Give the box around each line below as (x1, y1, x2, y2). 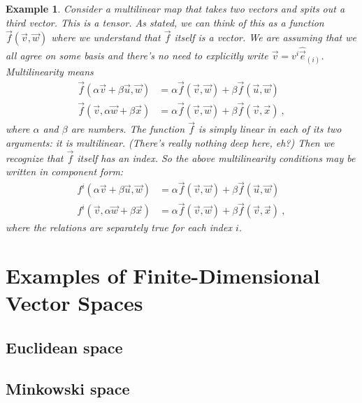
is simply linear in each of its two (198, 122, 342, 136)
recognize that (6, 150, 64, 165)
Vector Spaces (6, 288, 143, 317)
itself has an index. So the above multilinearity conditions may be (77, 150, 356, 165)
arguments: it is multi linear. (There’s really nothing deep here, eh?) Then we (6, 135, 335, 149)
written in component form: (6, 164, 124, 179)
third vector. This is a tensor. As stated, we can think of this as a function (6, 15, 324, 29)
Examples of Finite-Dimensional (6, 261, 320, 290)
